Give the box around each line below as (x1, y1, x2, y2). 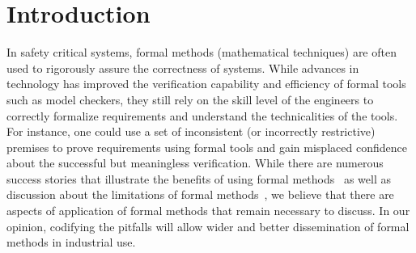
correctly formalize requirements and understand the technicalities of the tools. (6, 107, 398, 124)
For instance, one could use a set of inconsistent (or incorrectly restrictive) (6, 123, 376, 140)
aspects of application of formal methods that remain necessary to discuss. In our (6, 202, 410, 219)
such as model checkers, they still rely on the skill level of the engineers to (6, 91, 374, 108)
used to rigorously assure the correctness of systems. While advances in (6, 59, 359, 76)
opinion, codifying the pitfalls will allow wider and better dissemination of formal (6, 217, 410, 234)
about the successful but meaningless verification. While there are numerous (6, 154, 384, 171)
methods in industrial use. (6, 234, 136, 251)
